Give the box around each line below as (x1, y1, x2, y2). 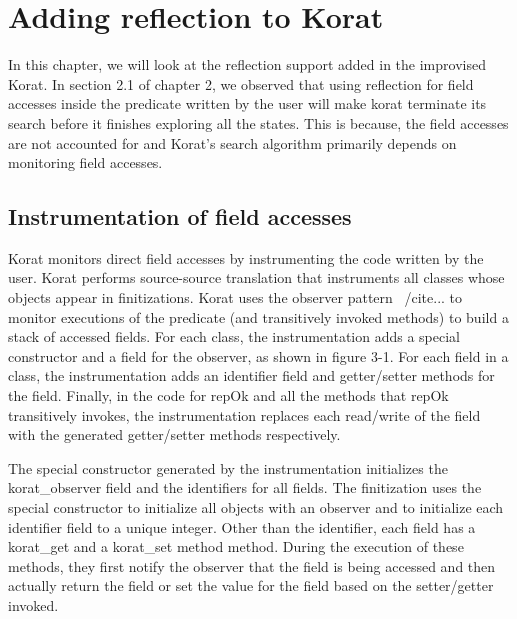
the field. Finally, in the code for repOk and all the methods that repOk (8, 385, 449, 406)
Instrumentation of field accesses (8, 201, 352, 232)
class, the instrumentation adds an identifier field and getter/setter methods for (8, 365, 495, 386)
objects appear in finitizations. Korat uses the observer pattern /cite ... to (8, 287, 463, 308)
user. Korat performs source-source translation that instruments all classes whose (8, 267, 505, 288)
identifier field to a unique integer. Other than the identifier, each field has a (8, 516, 476, 537)
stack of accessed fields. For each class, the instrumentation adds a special (8, 326, 461, 347)
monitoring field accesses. (8, 152, 163, 173)
